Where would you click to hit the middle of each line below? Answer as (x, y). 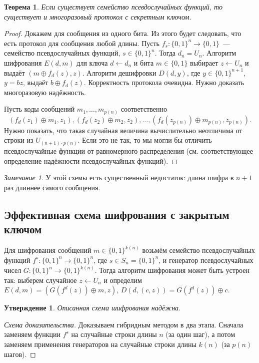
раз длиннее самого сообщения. (52, 187)
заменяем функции (32, 334)
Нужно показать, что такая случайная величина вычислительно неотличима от (123, 130)
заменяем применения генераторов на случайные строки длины (100, 344)
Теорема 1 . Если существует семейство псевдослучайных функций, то (113, 7)
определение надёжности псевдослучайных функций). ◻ (91, 160)
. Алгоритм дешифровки (119, 72)
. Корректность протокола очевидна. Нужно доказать (164, 82)
